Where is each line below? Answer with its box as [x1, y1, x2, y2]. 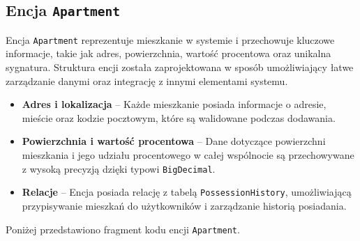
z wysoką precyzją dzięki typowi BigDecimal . [22, 161, 216, 176]
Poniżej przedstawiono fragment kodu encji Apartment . [6, 221, 240, 236]
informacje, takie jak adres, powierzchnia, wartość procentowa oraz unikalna [6, 46, 331, 61]
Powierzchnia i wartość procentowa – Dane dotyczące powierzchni [22, 134, 326, 148]
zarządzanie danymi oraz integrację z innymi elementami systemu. [6, 73, 288, 88]
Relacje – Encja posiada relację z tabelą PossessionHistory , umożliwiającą [22, 185, 352, 199]
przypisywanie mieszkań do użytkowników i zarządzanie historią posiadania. [22, 198, 347, 212]
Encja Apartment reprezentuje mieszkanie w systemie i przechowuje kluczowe [6, 32, 335, 47]
